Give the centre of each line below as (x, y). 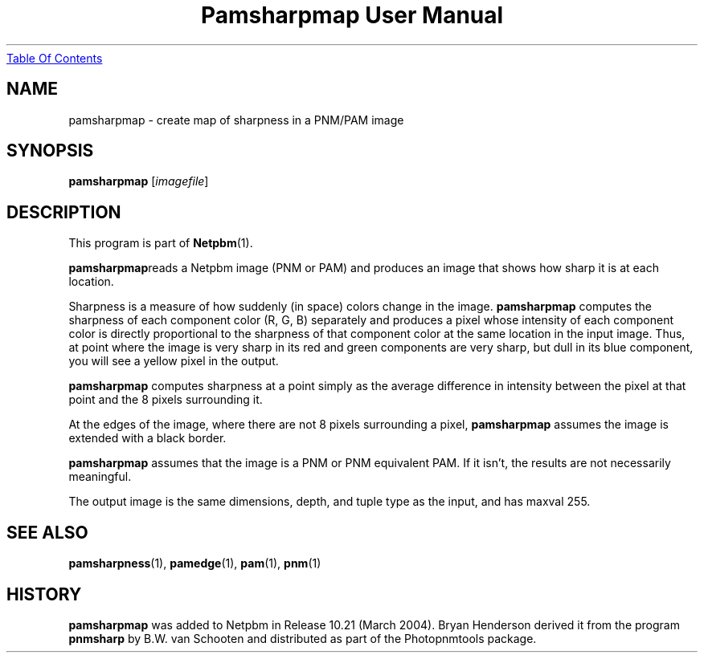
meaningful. (100, 477)
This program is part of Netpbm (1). (161, 243)
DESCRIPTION (64, 212)
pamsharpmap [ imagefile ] (139, 181)
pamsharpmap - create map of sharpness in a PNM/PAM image (236, 120)
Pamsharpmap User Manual (352, 15)
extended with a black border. (147, 438)
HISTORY (44, 594)
